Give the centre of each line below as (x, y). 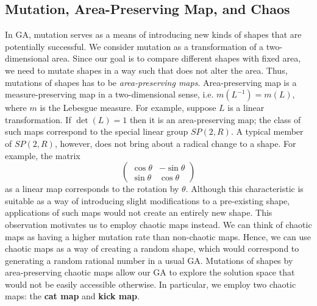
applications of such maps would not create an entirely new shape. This (139, 212)
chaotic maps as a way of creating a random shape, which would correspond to (152, 248)
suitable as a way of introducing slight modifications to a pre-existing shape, (148, 200)
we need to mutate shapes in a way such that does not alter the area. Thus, (146, 70)
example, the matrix (43, 155)
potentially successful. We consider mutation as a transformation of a (134, 46)
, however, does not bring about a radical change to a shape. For (175, 143)
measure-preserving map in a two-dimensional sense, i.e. (109, 94)
